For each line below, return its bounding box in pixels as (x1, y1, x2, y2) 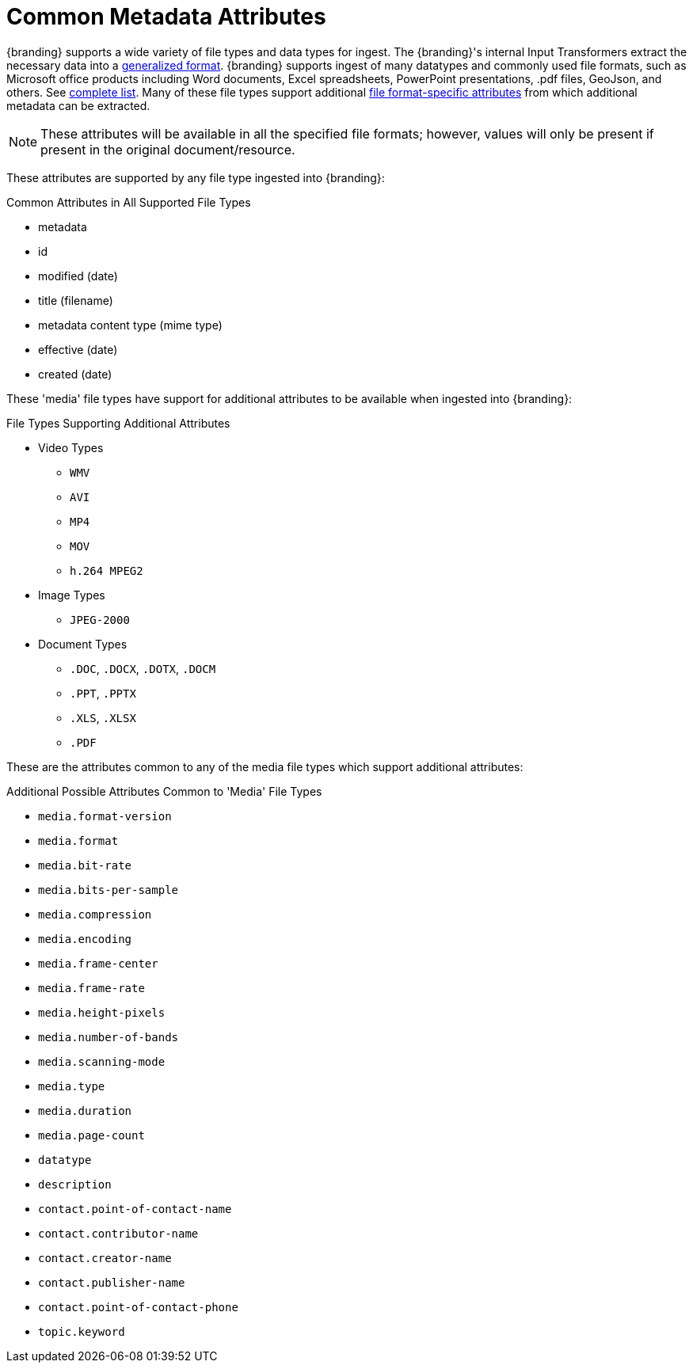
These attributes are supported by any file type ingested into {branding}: (6, 170, 385, 184)
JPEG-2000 (70, 613, 130, 626)
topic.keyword (38, 1325, 125, 1338)
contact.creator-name (38, 1251, 172, 1264)
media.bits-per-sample (38, 883, 179, 896)
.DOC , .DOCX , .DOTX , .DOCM (70, 661, 216, 675)
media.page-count (38, 1128, 145, 1142)
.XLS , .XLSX (70, 710, 136, 724)
